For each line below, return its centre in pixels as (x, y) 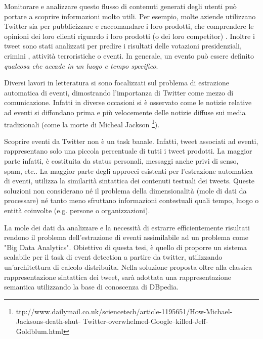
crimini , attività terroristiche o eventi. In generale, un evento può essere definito (129, 55)
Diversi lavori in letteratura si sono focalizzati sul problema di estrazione (117, 83)
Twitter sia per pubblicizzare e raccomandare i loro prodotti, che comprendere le (129, 26)
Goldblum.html (39, 331)
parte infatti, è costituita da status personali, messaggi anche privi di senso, (121, 160)
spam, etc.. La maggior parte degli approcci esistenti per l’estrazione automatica (128, 171)
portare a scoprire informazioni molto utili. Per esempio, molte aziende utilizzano (130, 16)
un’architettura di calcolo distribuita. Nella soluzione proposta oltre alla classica (128, 267)
